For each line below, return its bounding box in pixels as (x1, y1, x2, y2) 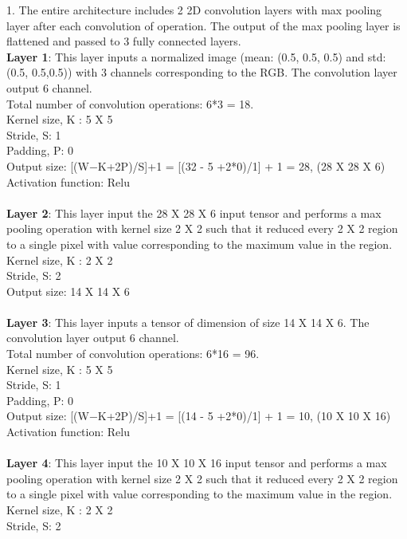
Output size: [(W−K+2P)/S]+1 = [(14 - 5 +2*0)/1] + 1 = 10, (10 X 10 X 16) (6, 407, 391, 424)
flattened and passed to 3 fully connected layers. (6, 33, 241, 49)
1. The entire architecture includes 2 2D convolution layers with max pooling (6, 2, 382, 18)
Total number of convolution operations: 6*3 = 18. (6, 95, 254, 112)
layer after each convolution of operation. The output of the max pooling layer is (6, 17, 401, 33)
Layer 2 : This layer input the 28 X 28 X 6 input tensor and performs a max (6, 204, 382, 221)
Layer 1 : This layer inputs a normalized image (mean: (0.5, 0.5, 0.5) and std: (6, 48, 386, 65)
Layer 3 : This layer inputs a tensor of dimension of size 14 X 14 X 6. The (6, 313, 370, 330)
